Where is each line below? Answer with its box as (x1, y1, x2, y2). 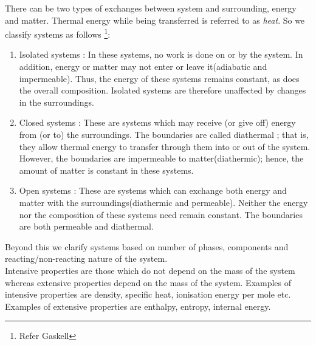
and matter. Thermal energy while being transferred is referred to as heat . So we (5, 13, 305, 26)
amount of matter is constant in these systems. (19, 163, 194, 176)
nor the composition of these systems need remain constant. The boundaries (19, 208, 303, 220)
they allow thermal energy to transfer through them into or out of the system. (19, 140, 311, 152)
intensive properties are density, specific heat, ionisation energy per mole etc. (5, 288, 291, 301)
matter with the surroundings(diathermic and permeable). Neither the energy (19, 196, 308, 208)
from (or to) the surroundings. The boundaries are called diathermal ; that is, (19, 128, 309, 140)
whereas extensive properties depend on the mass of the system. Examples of (5, 276, 292, 289)
